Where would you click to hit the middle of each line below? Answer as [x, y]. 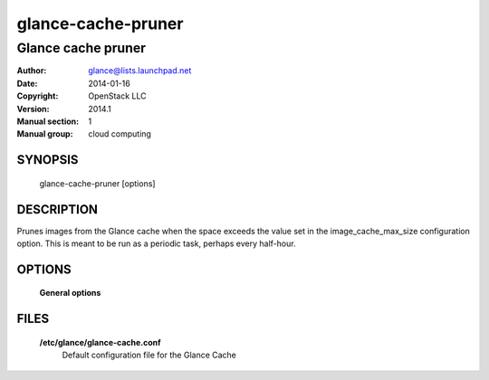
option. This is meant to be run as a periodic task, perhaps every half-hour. [156, 243]
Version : [33, 109]
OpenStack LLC [117, 96]
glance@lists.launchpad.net [140, 71]
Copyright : [38, 96]
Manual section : [48, 121]
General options [70, 293]
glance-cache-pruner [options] [97, 183]
